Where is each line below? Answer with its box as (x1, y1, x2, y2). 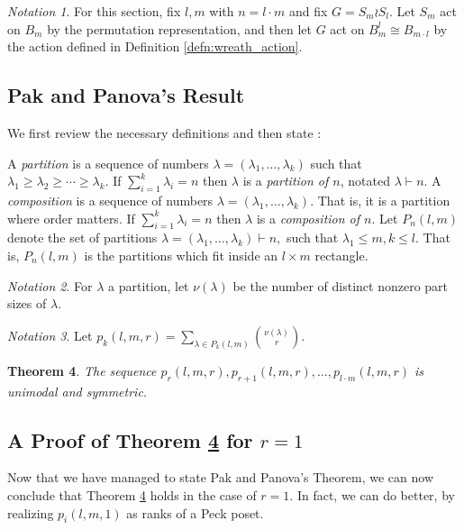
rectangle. (314, 245, 368, 264)
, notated (340, 171, 390, 190)
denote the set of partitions (7, 228, 158, 247)
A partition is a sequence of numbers (7, 153, 209, 172)
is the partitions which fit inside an (84, 245, 278, 264)
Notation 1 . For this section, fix (7, 2, 181, 20)
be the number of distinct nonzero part (232, 276, 449, 295)
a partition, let (108, 276, 189, 295)
